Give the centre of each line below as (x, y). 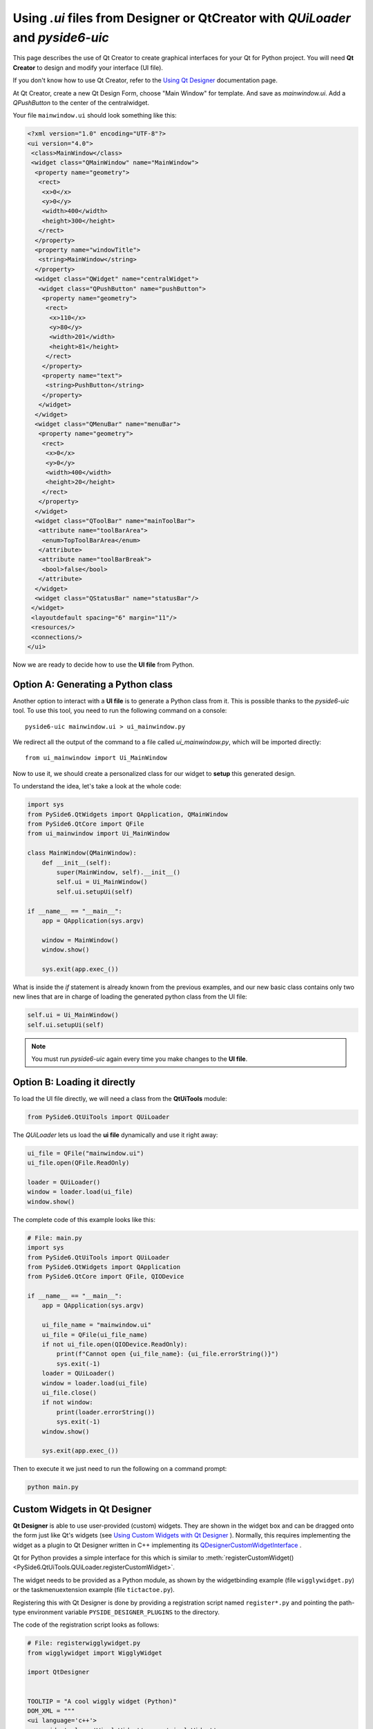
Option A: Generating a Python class (93, 684)
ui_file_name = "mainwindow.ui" (97, 1325)
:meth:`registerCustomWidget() (250, 1557)
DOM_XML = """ (51, 1711)
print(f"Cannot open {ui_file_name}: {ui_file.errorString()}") (168, 1354)
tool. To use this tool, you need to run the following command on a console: (120, 711)
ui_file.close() (69, 1393)
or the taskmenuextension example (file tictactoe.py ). (94, 1590)
